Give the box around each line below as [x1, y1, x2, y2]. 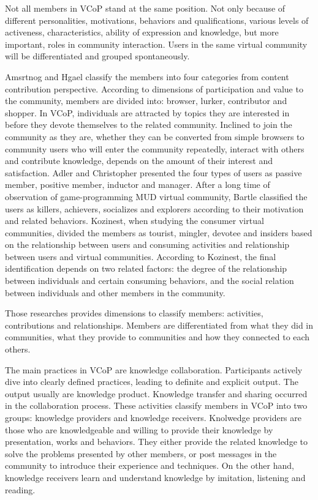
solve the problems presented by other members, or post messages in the [5, 447, 277, 460]
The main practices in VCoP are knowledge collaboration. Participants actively [5, 363, 303, 376]
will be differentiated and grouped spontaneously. [5, 50, 190, 62]
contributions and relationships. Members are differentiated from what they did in [5, 318, 314, 331]
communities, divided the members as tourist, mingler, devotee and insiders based [5, 226, 312, 239]
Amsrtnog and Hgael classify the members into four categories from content [5, 70, 289, 83]
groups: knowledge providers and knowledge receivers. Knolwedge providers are [5, 411, 302, 424]
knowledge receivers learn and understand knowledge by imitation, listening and [5, 471, 306, 483]
